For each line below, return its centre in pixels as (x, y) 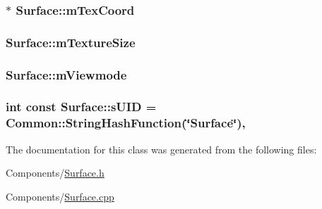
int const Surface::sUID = (81, 107)
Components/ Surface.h (55, 173)
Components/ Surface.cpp (60, 196)
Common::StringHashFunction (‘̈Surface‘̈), (126, 123)
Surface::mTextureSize (71, 42)
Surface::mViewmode (66, 74)
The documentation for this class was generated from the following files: (161, 149)
